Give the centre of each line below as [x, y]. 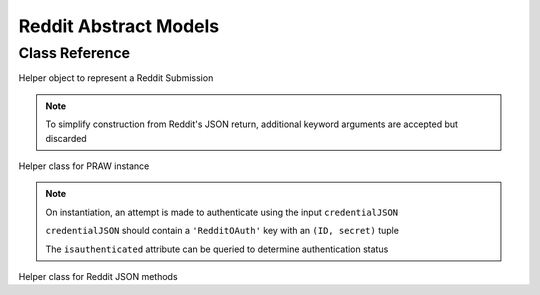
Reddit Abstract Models [119, 26]
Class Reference [74, 53]
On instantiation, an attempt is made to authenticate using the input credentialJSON [222, 212]
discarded [66, 138]
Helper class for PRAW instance [84, 166]
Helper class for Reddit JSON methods [98, 276]
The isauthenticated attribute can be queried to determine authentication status [217, 249]
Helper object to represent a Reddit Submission [116, 78]
